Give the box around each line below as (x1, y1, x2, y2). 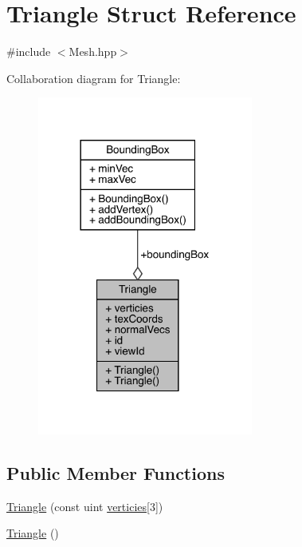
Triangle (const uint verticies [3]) (6, 497, 163, 514)
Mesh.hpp (69, 43, 117, 60)
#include (6, 43, 51, 60)
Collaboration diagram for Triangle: (6, 69, 181, 86)
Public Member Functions (6, 460, 225, 485)
